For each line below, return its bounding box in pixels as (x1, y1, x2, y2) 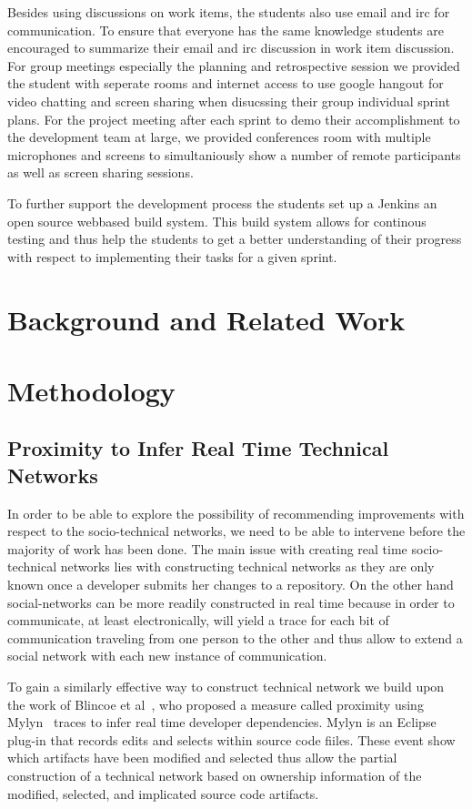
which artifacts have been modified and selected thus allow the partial (7, 748, 397, 767)
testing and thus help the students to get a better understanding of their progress (7, 229, 462, 248)
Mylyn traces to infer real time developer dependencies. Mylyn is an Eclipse (7, 713, 437, 732)
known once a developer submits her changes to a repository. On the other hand (7, 575, 454, 594)
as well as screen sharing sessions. (7, 163, 194, 182)
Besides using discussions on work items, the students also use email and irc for (7, 3, 450, 21)
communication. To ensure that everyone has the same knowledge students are (7, 20, 444, 39)
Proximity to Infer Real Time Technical (7, 434, 389, 462)
